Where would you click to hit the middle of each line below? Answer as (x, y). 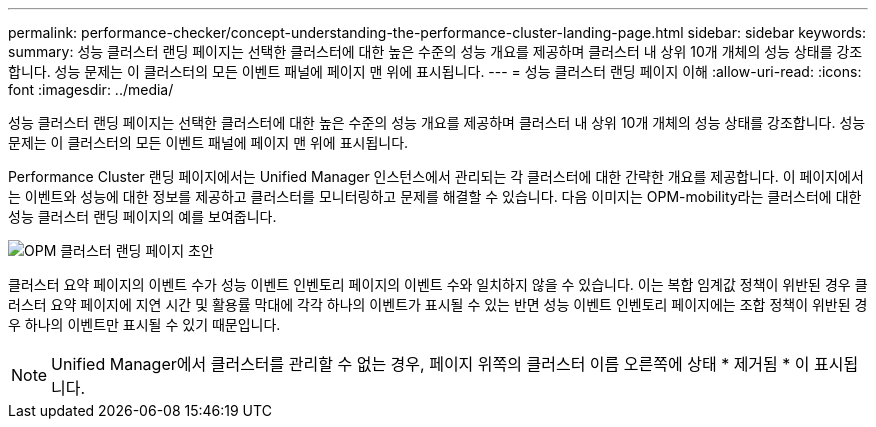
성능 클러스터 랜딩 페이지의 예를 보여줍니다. (142, 216)
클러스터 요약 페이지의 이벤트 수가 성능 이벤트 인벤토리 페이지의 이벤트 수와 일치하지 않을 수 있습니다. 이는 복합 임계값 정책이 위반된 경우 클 (438, 284)
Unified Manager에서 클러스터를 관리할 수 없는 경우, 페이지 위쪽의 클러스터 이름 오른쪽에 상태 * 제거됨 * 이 (430, 364)
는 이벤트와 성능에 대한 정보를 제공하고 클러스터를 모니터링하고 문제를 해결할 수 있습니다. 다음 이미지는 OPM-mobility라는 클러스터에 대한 (435, 196)
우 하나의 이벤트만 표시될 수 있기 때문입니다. (144, 324)
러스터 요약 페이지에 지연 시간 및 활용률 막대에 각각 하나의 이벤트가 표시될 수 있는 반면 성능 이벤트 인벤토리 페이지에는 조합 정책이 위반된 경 (438, 304)
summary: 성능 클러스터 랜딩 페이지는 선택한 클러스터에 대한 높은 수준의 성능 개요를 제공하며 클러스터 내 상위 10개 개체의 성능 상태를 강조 (435, 51)
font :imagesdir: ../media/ (91, 89)
